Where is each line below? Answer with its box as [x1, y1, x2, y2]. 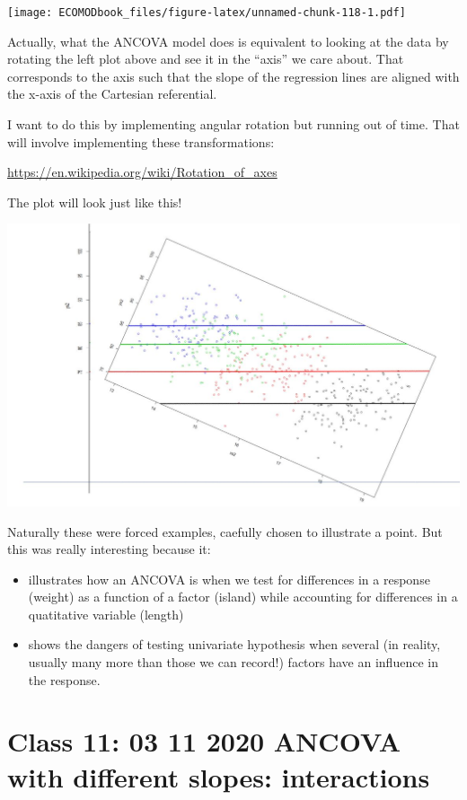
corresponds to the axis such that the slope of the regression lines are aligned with [7, 66, 460, 85]
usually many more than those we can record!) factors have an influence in [28, 653, 438, 672]
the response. [28, 670, 101, 689]
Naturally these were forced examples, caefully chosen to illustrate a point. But [7, 522, 443, 541]
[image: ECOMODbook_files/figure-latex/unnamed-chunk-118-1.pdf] [7, 6, 406, 19]
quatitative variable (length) [28, 604, 184, 623]
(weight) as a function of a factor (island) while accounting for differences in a [28, 587, 458, 606]
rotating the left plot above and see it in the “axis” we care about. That [7, 49, 404, 68]
